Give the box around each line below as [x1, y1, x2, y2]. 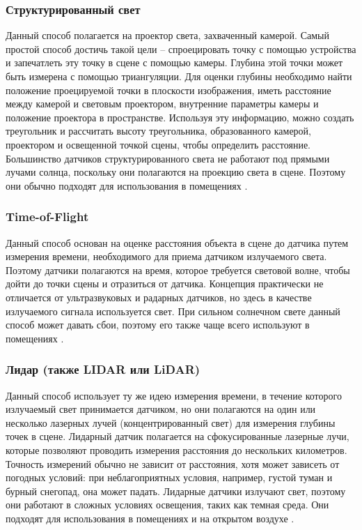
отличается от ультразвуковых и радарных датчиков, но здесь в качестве [6, 289, 312, 304]
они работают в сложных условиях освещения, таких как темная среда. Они [6, 497, 329, 512]
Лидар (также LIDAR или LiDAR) [6, 361, 200, 378]
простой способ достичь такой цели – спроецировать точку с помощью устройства [6, 41, 356, 56]
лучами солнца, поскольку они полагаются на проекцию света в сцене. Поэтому [6, 165, 346, 179]
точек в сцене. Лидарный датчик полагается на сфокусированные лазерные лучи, [6, 429, 349, 444]
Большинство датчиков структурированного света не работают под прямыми [6, 151, 330, 165]
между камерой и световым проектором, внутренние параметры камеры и [6, 96, 319, 111]
